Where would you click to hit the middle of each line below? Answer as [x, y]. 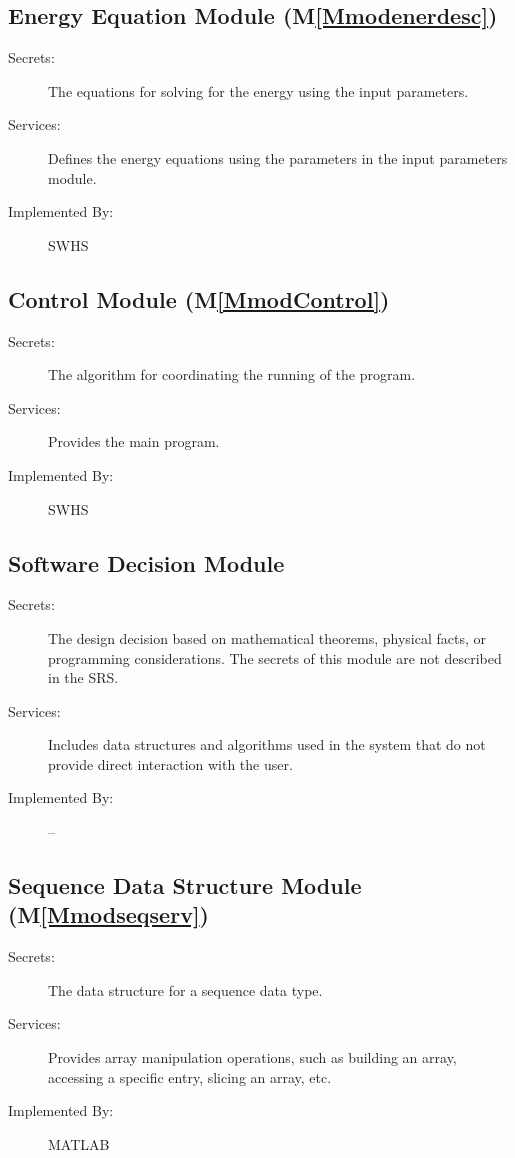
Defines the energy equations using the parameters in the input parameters [278, 157]
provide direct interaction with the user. [170, 763]
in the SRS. [83, 677]
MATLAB [79, 1143]
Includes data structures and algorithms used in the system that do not [267, 744]
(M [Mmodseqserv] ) [108, 914]
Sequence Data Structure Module [185, 885]
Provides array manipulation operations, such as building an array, [252, 1057]
